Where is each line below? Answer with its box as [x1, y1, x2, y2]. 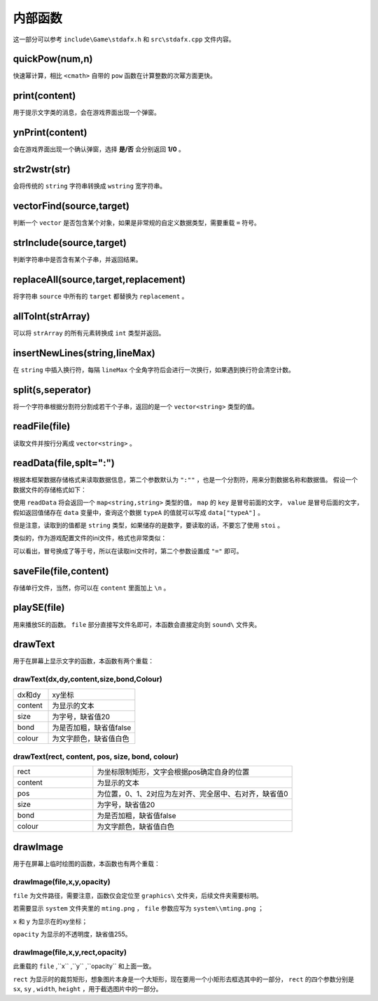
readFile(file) [13, 420, 71, 432]
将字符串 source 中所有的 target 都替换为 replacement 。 [13, 291, 188, 301]
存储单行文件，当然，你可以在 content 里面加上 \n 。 [13, 584, 170, 592]
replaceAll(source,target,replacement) [13, 273, 185, 285]
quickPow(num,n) [13, 53, 94, 65]
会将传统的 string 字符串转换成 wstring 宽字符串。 [13, 182, 167, 191]
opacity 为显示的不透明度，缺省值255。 [13, 930, 132, 939]
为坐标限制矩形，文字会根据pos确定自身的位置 [97, 767, 250, 777]
